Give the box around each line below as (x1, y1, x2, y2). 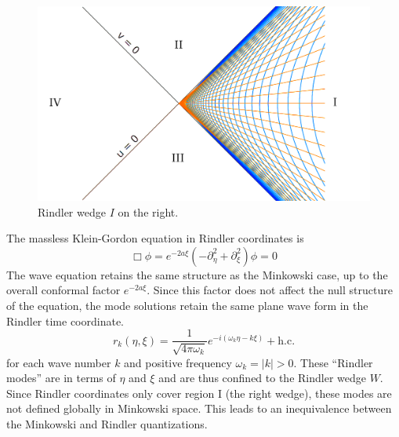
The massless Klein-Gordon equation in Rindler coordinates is (6, 230, 304, 246)
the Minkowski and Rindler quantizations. (6, 416, 208, 432)
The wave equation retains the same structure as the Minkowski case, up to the (6, 266, 388, 282)
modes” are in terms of (6, 370, 116, 386)
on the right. (118, 203, 179, 220)
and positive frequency (124, 354, 232, 370)
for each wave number (6, 354, 111, 370)
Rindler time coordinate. (6, 312, 125, 329)
